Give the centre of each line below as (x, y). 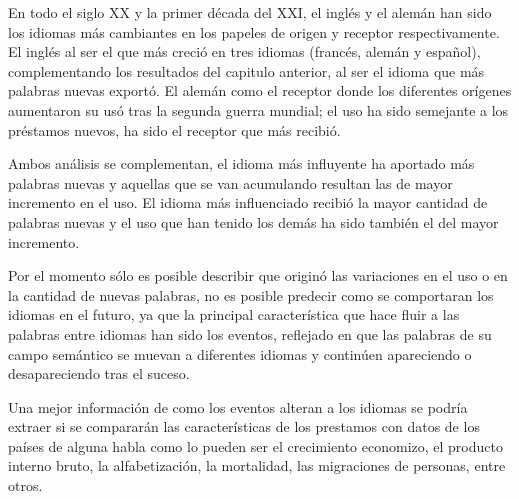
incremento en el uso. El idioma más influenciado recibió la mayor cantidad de (248, 202)
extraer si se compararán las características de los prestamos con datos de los (244, 426)
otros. (25, 485)
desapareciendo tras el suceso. (99, 373)
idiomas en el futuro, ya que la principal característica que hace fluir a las (234, 314)
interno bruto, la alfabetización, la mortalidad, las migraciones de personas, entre (257, 465)
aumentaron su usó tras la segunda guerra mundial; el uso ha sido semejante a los (258, 109)
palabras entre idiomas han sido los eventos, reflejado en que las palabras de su (250, 333)
